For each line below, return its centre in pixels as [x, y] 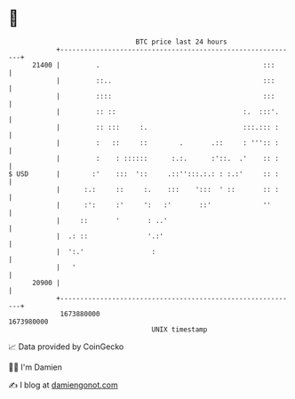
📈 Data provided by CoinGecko [66, 347]
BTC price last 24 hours [181, 42]
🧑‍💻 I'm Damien [36, 367]
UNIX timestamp [179, 329]
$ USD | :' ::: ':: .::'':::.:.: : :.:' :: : [144, 174]
